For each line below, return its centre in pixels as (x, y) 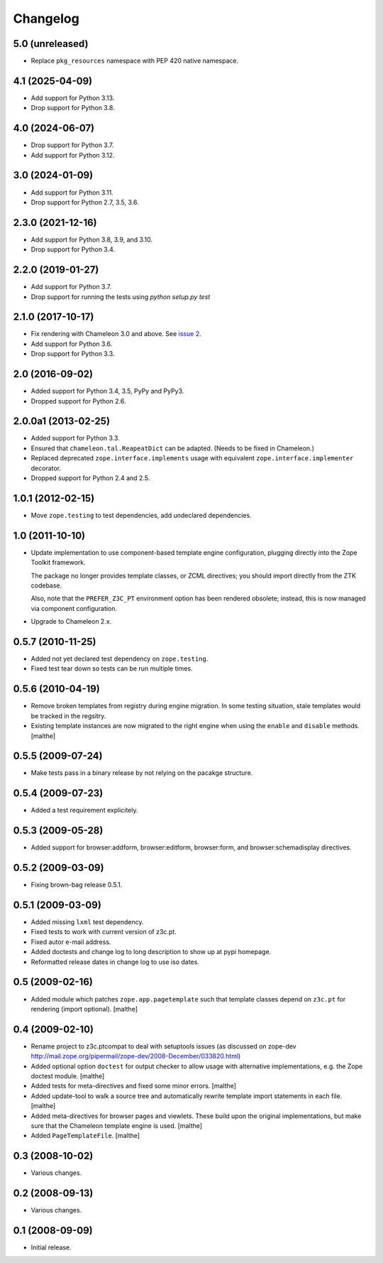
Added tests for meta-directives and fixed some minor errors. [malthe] (134, 1086)
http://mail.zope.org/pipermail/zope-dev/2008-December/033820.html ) (136, 1056)
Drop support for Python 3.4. (73, 249)
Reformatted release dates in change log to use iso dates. (115, 962)
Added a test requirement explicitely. (84, 811)
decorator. (46, 468)
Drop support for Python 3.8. (73, 108)
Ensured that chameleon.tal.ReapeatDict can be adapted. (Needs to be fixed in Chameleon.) (173, 448)
